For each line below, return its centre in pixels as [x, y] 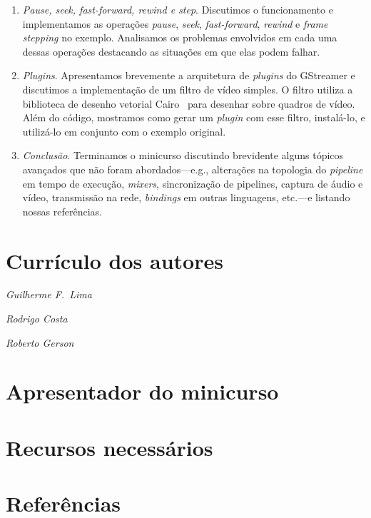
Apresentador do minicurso [142, 391]
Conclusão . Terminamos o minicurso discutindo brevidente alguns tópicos [183, 155]
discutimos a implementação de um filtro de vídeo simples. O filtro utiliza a [188, 89]
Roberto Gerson [40, 342]
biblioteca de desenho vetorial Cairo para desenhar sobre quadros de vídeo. [189, 103]
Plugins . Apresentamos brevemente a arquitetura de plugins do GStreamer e [189, 75]
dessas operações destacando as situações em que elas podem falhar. [171, 51]
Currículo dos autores [115, 260]
